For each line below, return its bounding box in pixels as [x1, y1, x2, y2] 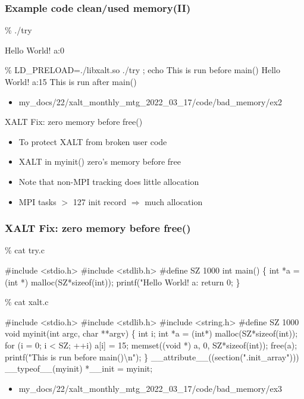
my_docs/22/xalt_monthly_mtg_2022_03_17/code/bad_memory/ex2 [18, 95, 283, 108]
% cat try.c [5, 244, 45, 256]
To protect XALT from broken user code [18, 135, 167, 147]
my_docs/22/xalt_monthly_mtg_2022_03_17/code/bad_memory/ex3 [18, 382, 283, 394]
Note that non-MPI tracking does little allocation [18, 175, 199, 187]
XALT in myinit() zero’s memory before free [18, 155, 181, 168]
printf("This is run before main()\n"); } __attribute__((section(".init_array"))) [5, 350, 299, 363]
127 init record [73, 195, 127, 208]
